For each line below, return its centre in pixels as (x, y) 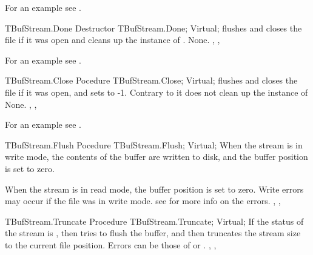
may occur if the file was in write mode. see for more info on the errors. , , (143, 201)
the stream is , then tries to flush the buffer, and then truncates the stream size (153, 233)
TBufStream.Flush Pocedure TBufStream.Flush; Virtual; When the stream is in (154, 144)
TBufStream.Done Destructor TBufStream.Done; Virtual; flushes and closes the (153, 28)
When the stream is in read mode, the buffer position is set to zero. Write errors (154, 189)
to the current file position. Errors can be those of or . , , (111, 244)
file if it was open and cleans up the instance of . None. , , (113, 40)
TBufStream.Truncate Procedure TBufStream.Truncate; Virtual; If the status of (154, 221)
